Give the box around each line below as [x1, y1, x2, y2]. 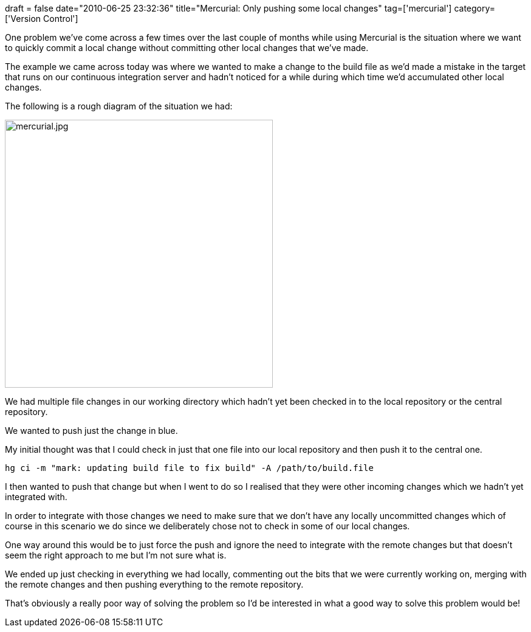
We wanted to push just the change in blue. [5, 425, 178, 436]
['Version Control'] [5, 13, 78, 24]
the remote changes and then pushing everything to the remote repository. [5, 579, 304, 589]
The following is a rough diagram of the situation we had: [5, 101, 233, 111]
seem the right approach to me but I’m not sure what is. [5, 550, 227, 560]
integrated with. [5, 492, 67, 502]
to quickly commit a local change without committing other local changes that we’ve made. [5, 43, 369, 53]
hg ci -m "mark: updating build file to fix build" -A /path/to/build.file [5, 463, 374, 473]
